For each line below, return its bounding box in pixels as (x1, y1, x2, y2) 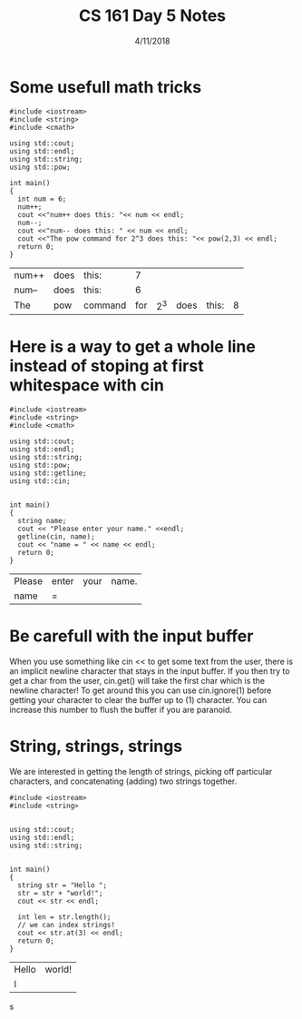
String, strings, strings (9, 737, 183, 757)
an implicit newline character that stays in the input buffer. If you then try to (9, 665, 290, 677)
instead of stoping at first (9, 356, 204, 377)
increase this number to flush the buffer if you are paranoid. (9, 704, 233, 715)
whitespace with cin (9, 375, 165, 396)
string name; (17, 516, 67, 525)
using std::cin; (9, 476, 71, 486)
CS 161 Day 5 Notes (78, 5, 227, 26)
